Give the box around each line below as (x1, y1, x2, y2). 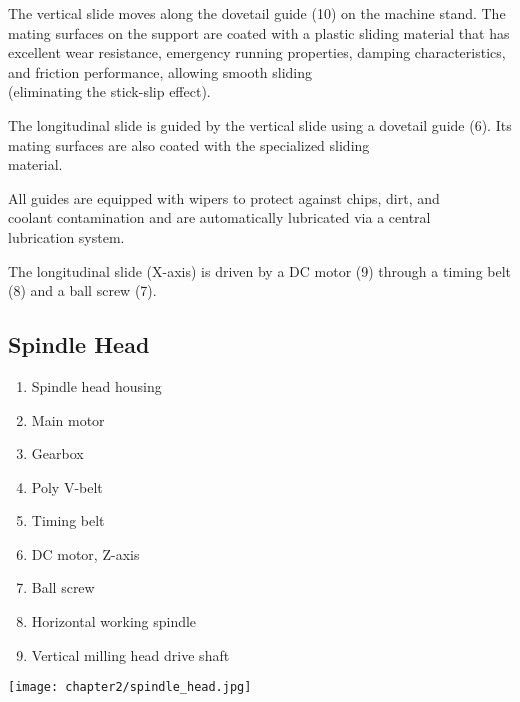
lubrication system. (8, 226, 125, 247)
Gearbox (31, 443, 84, 464)
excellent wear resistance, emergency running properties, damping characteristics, (8, 42, 506, 63)
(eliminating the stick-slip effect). (8, 81, 211, 102)
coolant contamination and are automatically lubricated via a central (8, 207, 431, 228)
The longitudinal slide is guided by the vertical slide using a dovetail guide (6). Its (8, 114, 512, 135)
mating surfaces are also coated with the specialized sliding (8, 134, 370, 155)
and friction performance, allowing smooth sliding (8, 61, 313, 82)
